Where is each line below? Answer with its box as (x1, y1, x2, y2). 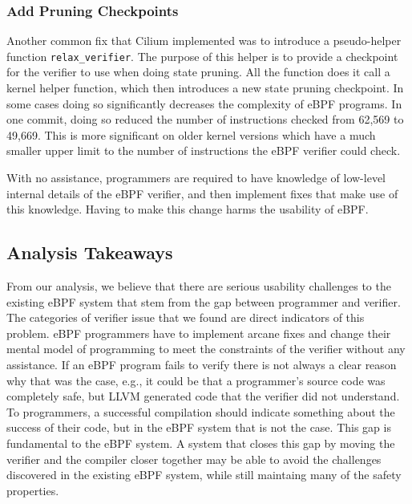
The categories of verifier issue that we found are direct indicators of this (6, 309, 365, 326)
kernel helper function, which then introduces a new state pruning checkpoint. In (6, 79, 404, 96)
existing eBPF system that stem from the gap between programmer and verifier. (6, 293, 401, 310)
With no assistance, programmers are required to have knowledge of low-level (6, 169, 386, 186)
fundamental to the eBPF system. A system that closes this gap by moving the (6, 434, 395, 451)
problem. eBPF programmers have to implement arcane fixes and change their (6, 324, 391, 341)
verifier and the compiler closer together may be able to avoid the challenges (6, 450, 382, 467)
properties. (6, 482, 59, 498)
